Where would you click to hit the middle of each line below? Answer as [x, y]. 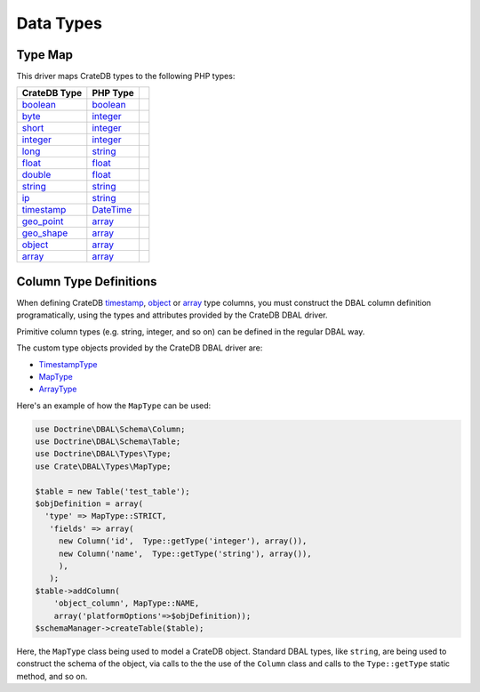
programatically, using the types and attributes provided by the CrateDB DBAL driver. [172, 315]
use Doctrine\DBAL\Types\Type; [104, 454]
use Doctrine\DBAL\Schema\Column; [110, 429]
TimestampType [68, 364]
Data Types [59, 23]
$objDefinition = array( [89, 504]
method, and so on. [52, 676]
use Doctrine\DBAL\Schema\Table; [108, 442]
